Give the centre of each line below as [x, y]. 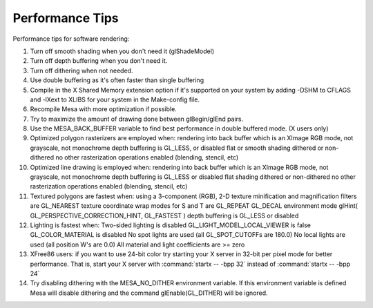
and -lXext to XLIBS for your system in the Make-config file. [115, 99]
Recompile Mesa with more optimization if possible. [104, 109]
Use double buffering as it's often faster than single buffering [117, 80]
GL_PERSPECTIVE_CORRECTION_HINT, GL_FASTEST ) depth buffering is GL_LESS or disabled [164, 215]
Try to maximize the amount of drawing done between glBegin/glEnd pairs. [137, 119]
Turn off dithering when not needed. [82, 70]
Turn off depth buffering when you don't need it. [99, 61]
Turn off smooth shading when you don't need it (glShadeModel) [122, 51]
